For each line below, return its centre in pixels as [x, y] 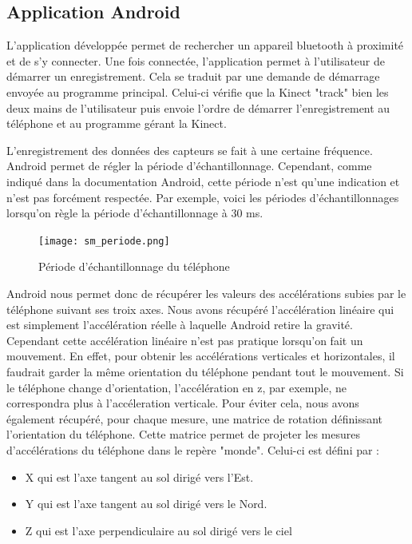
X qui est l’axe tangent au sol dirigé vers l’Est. [139, 476]
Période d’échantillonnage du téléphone [134, 266]
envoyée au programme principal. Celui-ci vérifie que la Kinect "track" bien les [198, 91]
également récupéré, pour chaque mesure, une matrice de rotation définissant [195, 418]
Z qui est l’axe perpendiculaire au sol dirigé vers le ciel [158, 530]
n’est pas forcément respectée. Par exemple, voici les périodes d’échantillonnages [203, 197]
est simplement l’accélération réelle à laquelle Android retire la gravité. [180, 325]
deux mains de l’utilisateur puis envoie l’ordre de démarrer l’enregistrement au [198, 107]
